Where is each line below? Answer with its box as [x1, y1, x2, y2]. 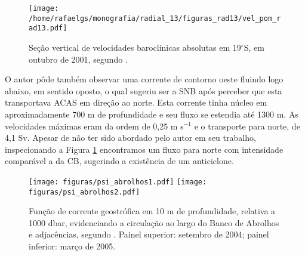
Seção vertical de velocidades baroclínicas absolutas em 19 [29, 41, 241, 53]
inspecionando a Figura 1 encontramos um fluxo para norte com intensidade [5, 143, 284, 155]
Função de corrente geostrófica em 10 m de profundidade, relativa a [29, 205, 276, 217]
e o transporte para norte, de [194, 119, 300, 132]
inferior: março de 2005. [29, 240, 116, 252]
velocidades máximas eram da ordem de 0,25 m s [5, 119, 184, 132]
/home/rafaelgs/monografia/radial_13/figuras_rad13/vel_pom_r [29, 14, 281, 23]
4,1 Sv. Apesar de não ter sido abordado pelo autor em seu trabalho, [5, 131, 256, 144]
